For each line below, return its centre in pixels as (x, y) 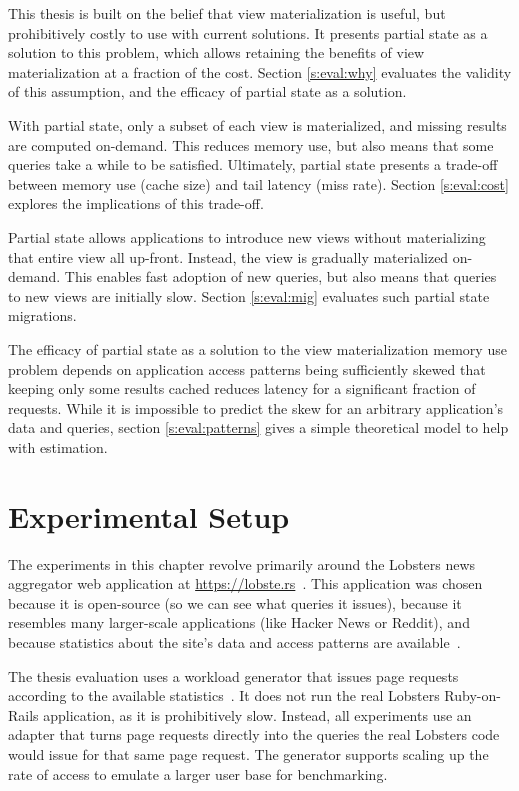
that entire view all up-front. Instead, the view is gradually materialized (228, 256)
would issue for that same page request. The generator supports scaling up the (248, 753)
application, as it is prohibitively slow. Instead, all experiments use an (257, 714)
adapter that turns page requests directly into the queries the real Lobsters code (254, 734)
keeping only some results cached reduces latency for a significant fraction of (242, 388)
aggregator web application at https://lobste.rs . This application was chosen (245, 583)
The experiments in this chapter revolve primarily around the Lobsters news (242, 563)
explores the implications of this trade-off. (136, 203)
